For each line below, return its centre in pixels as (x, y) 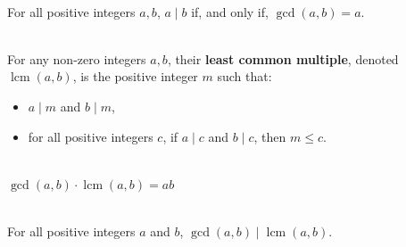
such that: (244, 76)
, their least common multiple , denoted (283, 58)
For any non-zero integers (77, 58)
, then (270, 136)
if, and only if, (230, 11)
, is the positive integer (135, 76)
